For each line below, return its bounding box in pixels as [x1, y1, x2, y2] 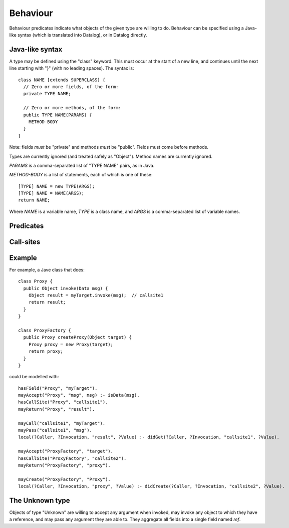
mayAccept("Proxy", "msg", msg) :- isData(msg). [18, 392, 140, 398]
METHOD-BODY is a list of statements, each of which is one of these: [9, 172, 153, 178]
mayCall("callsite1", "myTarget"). [18, 420, 106, 426]
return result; [28, 300, 66, 305]
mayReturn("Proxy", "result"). [18, 406, 95, 412]
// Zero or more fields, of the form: [23, 84, 119, 90]
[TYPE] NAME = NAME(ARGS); [18, 190, 85, 196]
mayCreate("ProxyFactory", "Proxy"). [18, 476, 111, 482]
